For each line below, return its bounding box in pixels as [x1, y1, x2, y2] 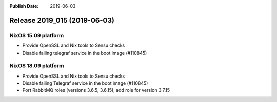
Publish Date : [9, 3, 39, 9]
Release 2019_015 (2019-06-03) [9, 16, 115, 25]
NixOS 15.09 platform [9, 32, 64, 39]
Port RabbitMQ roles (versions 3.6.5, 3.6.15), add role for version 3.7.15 [22, 87, 170, 93]
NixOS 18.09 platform [9, 62, 64, 69]
